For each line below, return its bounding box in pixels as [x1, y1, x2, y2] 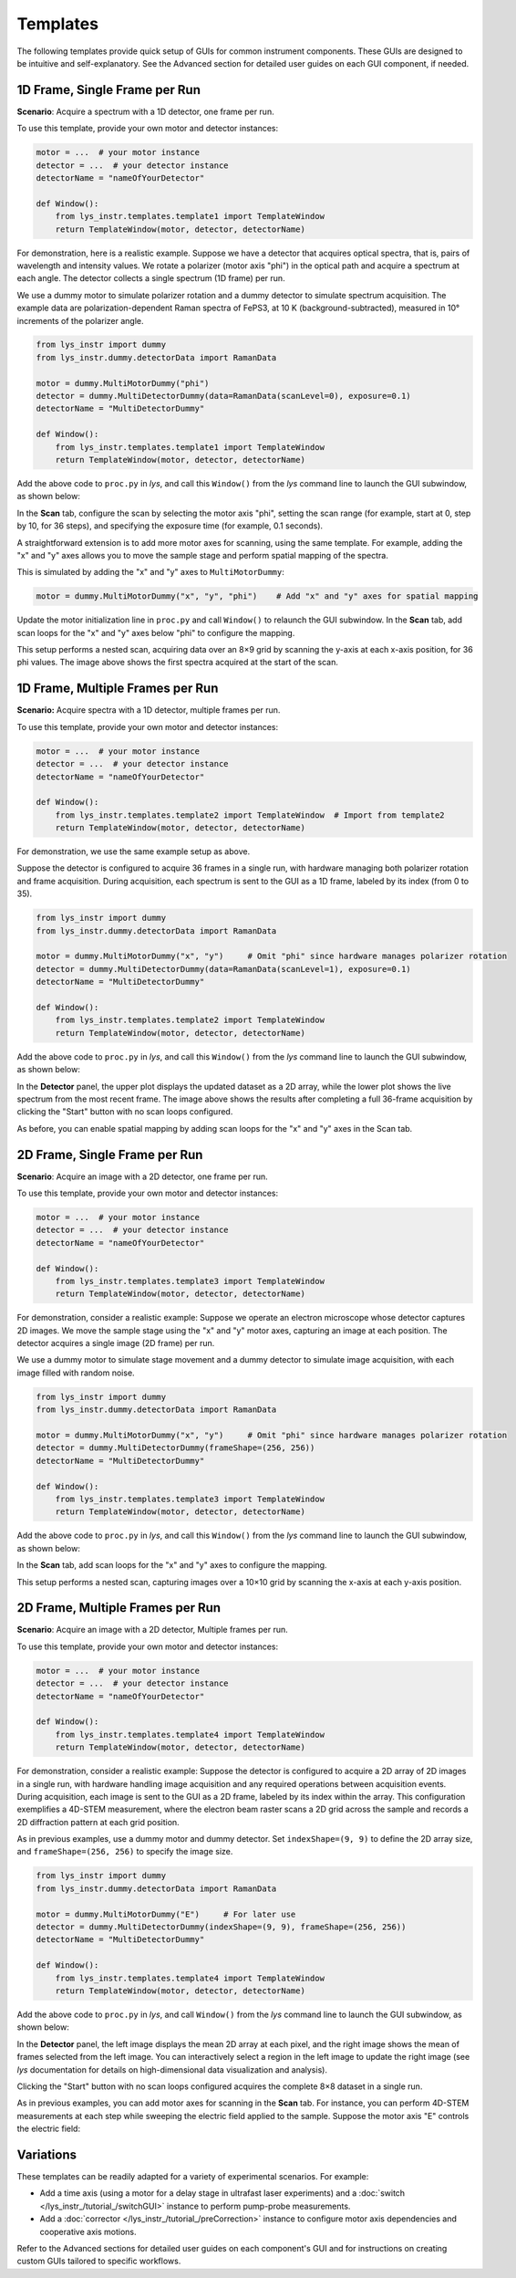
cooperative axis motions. [39, 2226, 137, 2237]
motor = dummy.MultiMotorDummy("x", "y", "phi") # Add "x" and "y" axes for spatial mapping [36, 591, 479, 601]
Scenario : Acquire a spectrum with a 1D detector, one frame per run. [16, 106, 274, 117]
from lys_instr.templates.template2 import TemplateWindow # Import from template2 [55, 810, 446, 820]
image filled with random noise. [16, 1367, 136, 1378]
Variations [16, 2147, 77, 2162]
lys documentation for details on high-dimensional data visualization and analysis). [16, 2064, 328, 2075]
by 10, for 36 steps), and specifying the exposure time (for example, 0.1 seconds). [16, 520, 324, 531]
